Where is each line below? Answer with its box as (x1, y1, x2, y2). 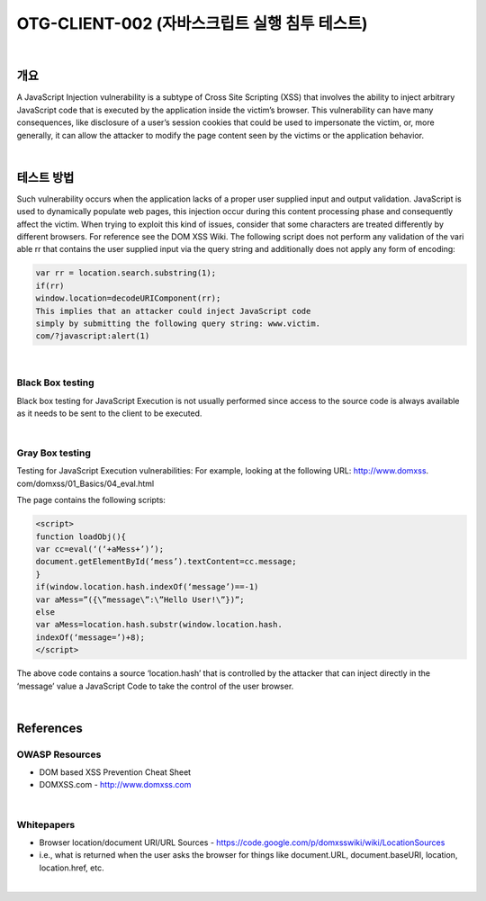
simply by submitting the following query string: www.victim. (35, 319, 321, 329)
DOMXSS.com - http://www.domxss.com (39, 779, 192, 790)
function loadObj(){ (35, 531, 126, 542)
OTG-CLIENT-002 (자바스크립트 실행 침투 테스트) (16, 14, 368, 33)
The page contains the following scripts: (16, 495, 166, 506)
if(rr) (35, 280, 65, 291)
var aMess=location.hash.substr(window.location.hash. (35, 619, 283, 630)
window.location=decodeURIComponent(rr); (35, 293, 221, 303)
